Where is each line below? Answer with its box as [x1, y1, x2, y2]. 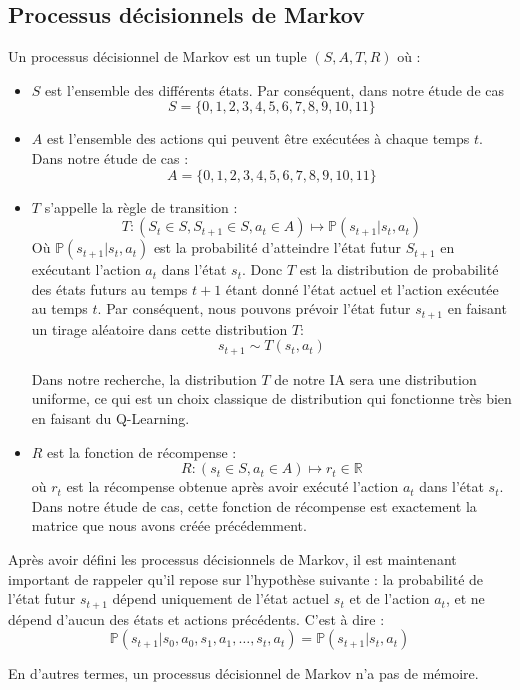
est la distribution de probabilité [299, 259, 499, 280]
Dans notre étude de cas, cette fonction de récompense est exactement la [31, 495, 477, 516]
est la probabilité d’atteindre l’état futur [153, 237, 402, 258]
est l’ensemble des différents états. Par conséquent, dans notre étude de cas [45, 79, 505, 100]
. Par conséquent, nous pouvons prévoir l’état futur [97, 298, 411, 319]
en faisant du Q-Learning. [31, 408, 190, 429]
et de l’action [349, 588, 430, 609]
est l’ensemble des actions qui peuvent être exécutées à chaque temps [46, 128, 470, 149]
